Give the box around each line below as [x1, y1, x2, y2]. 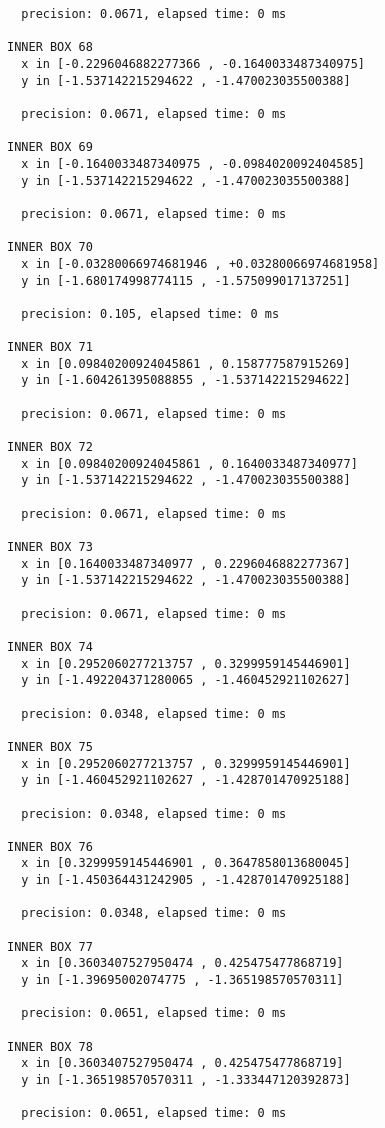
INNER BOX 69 [7, 140, 93, 155]
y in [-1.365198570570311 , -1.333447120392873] [21, 1073, 351, 1087]
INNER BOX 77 [7, 939, 93, 954]
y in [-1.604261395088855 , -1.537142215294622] [21, 373, 351, 388]
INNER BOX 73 [7, 540, 93, 554]
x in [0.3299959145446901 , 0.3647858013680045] [21, 856, 351, 871]
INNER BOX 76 [7, 839, 93, 854]
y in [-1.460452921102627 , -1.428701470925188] [21, 773, 351, 788]
